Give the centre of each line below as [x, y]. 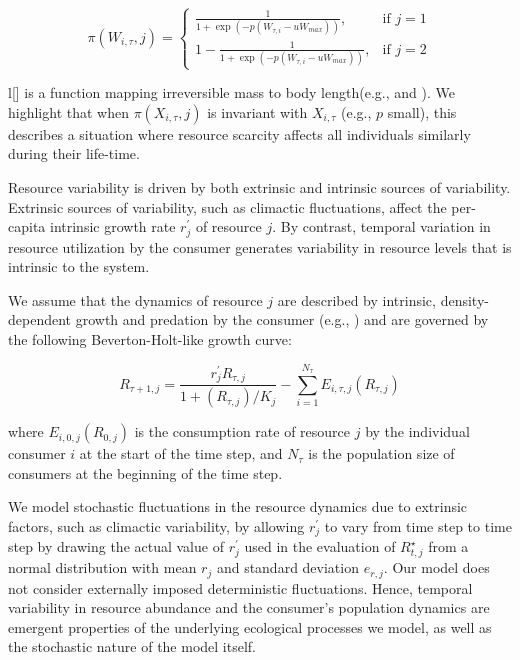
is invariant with [257, 111]
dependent [40, 319]
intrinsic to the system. [79, 266]
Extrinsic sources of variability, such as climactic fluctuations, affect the [227, 206]
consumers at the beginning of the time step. [145, 472]
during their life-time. [74, 153]
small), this [422, 111]
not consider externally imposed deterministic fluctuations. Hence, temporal [240, 587]
